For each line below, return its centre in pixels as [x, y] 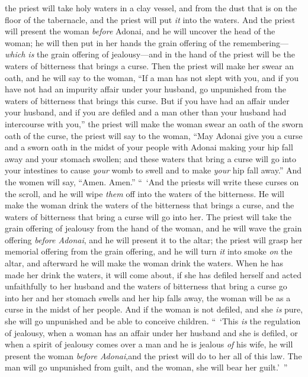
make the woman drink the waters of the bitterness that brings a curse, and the [150, 205]
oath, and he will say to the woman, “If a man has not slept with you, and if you [152, 77]
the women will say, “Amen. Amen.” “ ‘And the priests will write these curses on [152, 181]
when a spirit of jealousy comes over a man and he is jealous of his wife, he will [149, 344]
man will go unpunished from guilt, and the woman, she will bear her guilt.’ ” [146, 367]
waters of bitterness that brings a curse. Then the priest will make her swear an [150, 65]
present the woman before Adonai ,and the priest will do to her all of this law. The [153, 355]
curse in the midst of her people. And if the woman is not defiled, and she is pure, [154, 309]
